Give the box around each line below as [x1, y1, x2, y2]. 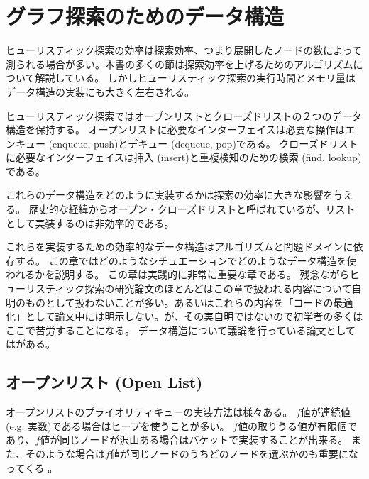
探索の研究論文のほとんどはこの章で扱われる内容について [84, 281, 352, 296]
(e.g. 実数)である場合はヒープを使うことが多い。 [6, 418, 230, 433]
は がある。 [6, 336, 55, 351]
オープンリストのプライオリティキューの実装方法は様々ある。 [6, 404, 293, 419]
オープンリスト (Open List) [6, 371, 203, 393]
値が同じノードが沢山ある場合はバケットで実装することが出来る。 [40, 432, 348, 447]
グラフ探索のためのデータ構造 [6, 1, 285, 31]
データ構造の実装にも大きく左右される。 [6, 84, 194, 99]
